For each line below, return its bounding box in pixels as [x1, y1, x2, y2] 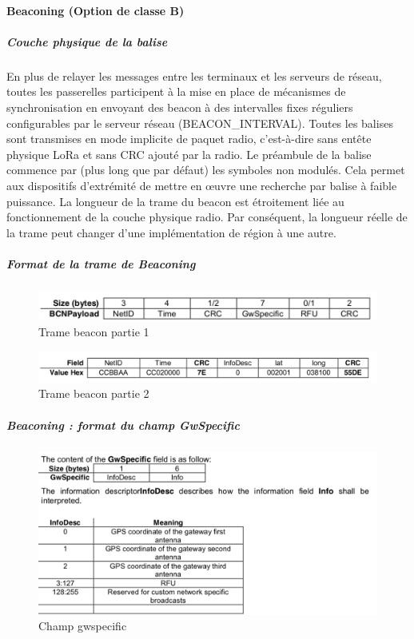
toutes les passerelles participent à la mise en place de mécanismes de [6, 83, 346, 100]
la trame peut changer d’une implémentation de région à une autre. [6, 224, 336, 240]
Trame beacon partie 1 [38, 323, 149, 339]
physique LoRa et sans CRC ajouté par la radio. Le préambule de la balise [6, 145, 372, 162]
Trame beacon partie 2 [38, 385, 149, 402]
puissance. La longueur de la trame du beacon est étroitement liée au [6, 192, 344, 209]
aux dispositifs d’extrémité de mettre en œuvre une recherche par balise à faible [6, 177, 397, 193]
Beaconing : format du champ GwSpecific [6, 416, 240, 433]
